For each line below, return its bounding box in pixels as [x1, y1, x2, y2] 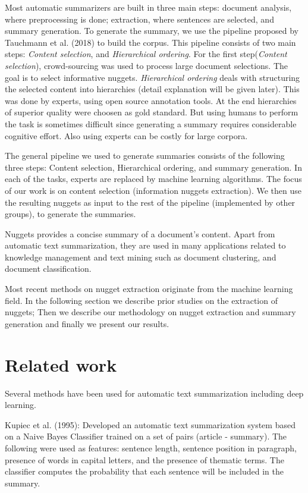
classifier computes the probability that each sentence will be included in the [5, 465, 284, 478]
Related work [5, 352, 117, 376]
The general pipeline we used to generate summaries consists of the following [5, 149, 285, 162]
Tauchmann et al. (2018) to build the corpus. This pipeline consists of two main [5, 36, 296, 48]
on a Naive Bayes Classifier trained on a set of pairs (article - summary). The [5, 430, 287, 442]
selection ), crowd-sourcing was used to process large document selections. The [5, 59, 288, 71]
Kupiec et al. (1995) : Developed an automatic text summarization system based [5, 418, 296, 431]
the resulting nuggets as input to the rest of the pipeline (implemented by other [5, 196, 296, 208]
